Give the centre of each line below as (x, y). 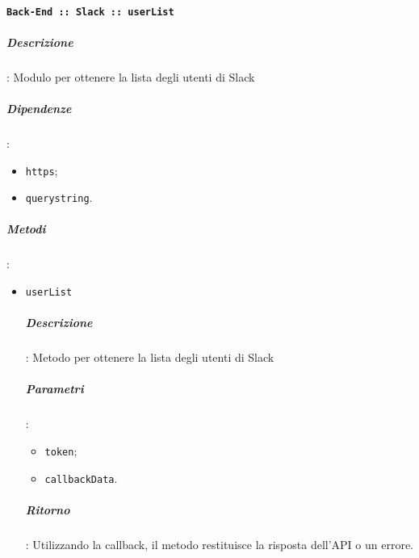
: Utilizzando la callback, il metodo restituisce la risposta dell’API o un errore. (219, 544)
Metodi (26, 229)
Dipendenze (39, 108)
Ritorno (48, 509)
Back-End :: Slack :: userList (90, 12)
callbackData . (81, 478)
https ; (42, 170)
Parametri (54, 389)
